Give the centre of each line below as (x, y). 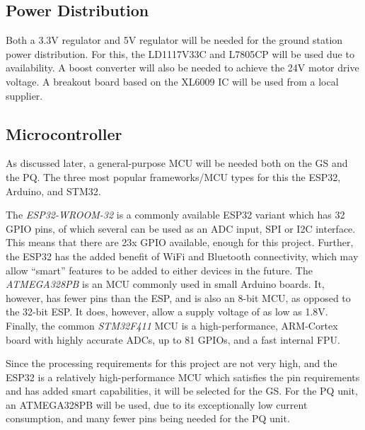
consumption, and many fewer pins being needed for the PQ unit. (148, 418)
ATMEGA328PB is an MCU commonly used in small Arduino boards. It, (165, 284)
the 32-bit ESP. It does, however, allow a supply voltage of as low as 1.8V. (167, 312)
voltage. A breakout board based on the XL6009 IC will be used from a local (172, 81)
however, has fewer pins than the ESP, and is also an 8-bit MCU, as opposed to (178, 297)
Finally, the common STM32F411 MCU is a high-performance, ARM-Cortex (172, 325)
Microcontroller (64, 133)
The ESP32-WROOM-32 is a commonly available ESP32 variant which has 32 (175, 215)
